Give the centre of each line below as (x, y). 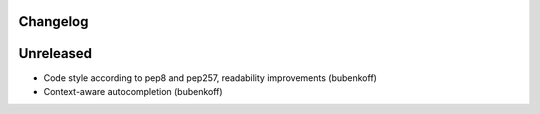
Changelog (53, 21)
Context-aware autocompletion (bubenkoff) (133, 91)
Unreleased (55, 53)
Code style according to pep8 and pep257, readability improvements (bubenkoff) (210, 77)
